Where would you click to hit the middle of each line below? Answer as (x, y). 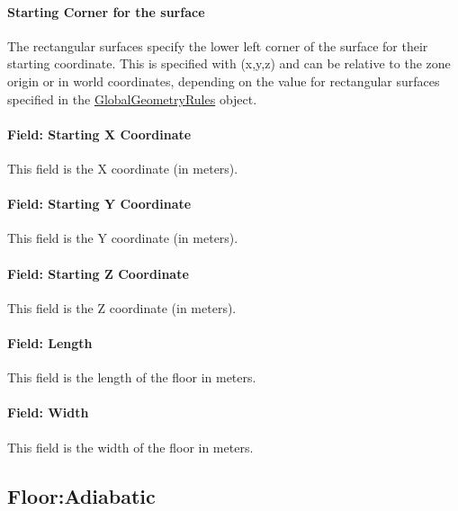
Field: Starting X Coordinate (99, 134)
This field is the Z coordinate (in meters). (122, 307)
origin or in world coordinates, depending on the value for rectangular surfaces (224, 81)
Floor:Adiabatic (81, 495)
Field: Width (48, 412)
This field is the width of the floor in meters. (130, 447)
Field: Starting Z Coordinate (98, 273)
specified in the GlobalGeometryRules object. (132, 99)
